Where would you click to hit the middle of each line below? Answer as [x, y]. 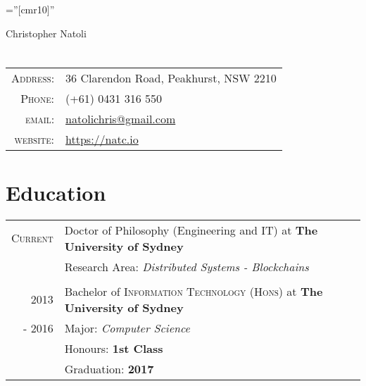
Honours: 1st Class [114, 348]
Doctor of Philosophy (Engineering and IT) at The [191, 230]
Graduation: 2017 [109, 368]
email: [40, 119]
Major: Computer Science [127, 328]
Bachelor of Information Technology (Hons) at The [194, 291]
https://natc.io [102, 139]
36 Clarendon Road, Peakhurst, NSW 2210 [171, 78]
